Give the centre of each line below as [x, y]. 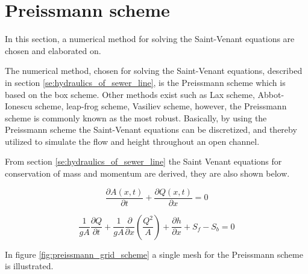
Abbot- [271, 94]
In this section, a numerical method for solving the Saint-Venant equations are [150, 39]
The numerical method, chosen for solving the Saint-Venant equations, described [154, 71]
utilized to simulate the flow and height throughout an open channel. [132, 141]
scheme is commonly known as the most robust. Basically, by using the [136, 117]
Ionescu [19, 106]
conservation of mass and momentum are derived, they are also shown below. [147, 173]
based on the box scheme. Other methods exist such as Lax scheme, [130, 94]
